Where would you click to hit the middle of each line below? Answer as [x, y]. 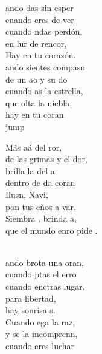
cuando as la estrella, [44, 91]
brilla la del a [30, 170]
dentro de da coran [40, 182]
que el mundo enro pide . [52, 230]
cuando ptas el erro [41, 274]
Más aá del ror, [34, 147]
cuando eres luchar [40, 346]
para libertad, [31, 298]
